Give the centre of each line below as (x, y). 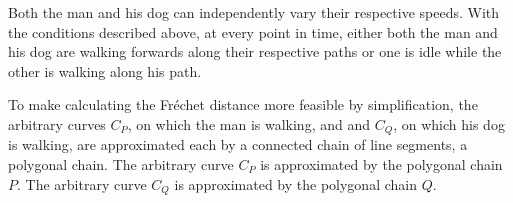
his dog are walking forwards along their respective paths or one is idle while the (255, 51)
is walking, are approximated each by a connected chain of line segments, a (238, 144)
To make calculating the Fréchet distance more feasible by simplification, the (243, 104)
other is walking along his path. (105, 70)
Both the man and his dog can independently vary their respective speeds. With (254, 12)
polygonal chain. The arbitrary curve (121, 164)
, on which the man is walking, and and (248, 123)
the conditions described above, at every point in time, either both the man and (253, 31)
